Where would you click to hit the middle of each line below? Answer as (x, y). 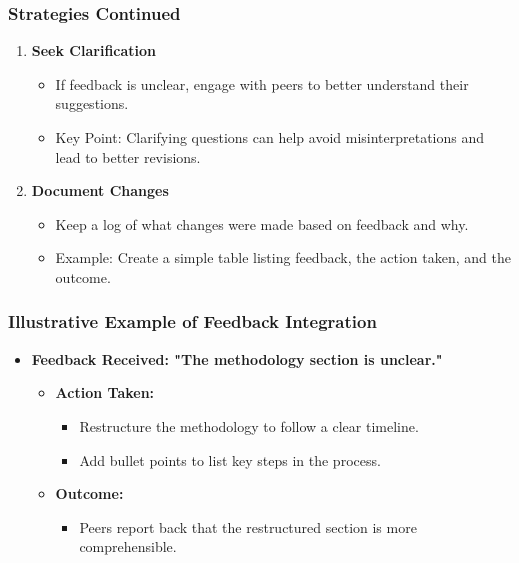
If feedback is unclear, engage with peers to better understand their (262, 83)
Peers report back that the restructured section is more (248, 526)
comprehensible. (128, 546)
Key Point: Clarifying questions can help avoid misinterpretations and (270, 137)
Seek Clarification (94, 50)
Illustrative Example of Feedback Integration (192, 321)
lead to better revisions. (128, 156)
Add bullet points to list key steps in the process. (230, 459)
